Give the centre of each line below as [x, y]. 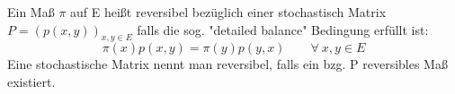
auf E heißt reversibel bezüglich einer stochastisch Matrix [228, 12]
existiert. [31, 81]
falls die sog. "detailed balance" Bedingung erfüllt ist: [283, 29]
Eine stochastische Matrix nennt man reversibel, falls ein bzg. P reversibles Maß [227, 64]
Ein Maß [31, 12]
